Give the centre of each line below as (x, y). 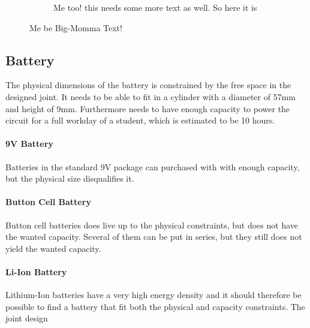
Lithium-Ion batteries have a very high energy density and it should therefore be (154, 295)
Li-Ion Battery (36, 271)
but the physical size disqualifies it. (70, 178)
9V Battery (29, 144)
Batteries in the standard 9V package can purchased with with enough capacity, (153, 166)
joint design (27, 318)
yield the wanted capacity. (53, 248)
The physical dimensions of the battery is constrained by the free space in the (148, 85)
